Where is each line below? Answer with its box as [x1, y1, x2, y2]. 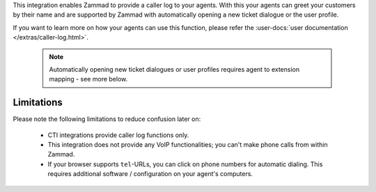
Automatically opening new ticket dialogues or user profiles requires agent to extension [49, 65, 299, 73]
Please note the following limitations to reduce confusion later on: [13, 115, 201, 123]
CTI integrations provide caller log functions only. [47, 131, 189, 139]
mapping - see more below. [49, 75, 128, 83]
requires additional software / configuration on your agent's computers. [47, 170, 253, 178]
